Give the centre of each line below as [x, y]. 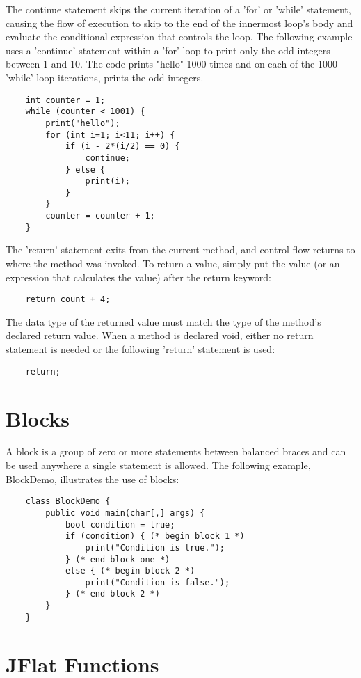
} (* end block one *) [118, 559]
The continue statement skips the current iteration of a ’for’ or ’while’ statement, [178, 9]
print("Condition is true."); [155, 547]
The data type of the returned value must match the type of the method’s [163, 321]
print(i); [107, 181]
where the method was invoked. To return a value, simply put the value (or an [173, 263]
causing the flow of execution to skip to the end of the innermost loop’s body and [179, 23]
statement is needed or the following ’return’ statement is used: [141, 349]
